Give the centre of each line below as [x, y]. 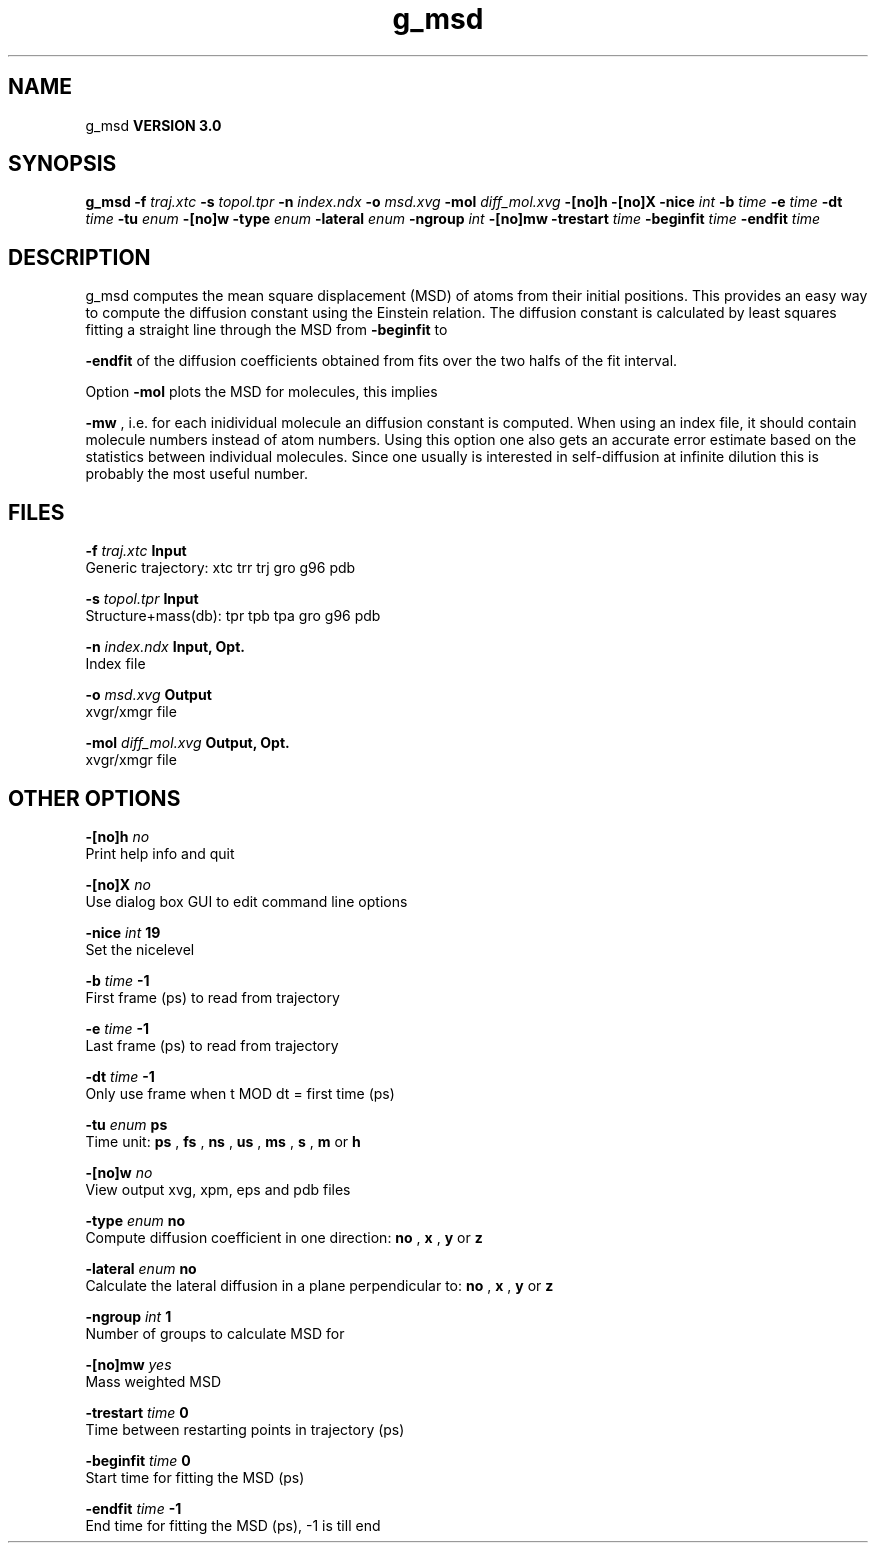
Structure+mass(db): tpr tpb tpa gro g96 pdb [233, 616]
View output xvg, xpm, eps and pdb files [218, 1189]
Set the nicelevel [140, 949]
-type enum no [135, 1220]
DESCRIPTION [79, 257]
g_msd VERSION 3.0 [153, 125]
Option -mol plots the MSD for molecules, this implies [261, 392]
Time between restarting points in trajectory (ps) [245, 1429]
